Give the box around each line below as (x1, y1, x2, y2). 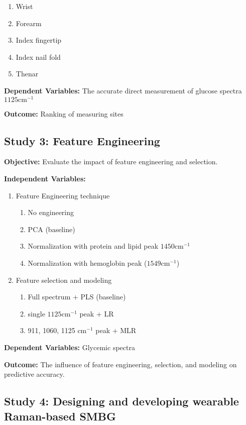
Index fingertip (16, 35, 62, 45)
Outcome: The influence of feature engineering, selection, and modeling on (4, 359, 237, 369)
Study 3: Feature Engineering (4, 133, 160, 148)
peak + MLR (95, 325, 137, 336)
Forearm (16, 18, 42, 28)
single (28, 308, 45, 318)
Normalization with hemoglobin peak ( (28, 258, 147, 268)
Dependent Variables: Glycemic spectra (4, 342, 135, 352)
